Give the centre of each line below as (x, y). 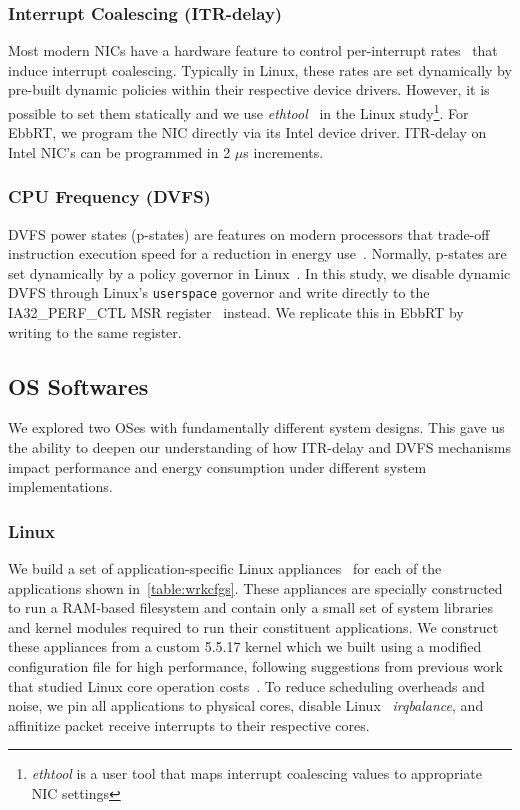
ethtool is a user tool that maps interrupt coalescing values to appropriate (256, 773)
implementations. (60, 486)
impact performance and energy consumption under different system (217, 466)
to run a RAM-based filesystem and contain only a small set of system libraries (251, 607)
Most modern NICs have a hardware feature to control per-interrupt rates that (253, 50)
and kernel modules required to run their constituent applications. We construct (253, 626)
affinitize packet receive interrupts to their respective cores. (189, 724)
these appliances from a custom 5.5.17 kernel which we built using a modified (245, 646)
